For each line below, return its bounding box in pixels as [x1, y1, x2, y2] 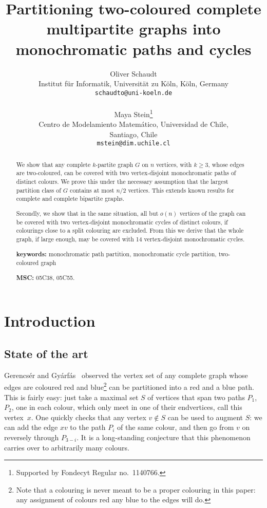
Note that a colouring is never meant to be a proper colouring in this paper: [16, 484, 256, 495]
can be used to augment [167, 411, 243, 422]
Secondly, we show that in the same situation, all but [16, 209, 159, 217]
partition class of [16, 185, 61, 194]
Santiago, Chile [109, 128, 158, 139]
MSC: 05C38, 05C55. [16, 273, 75, 282]
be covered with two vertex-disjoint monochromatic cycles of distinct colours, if [16, 217, 228, 226]
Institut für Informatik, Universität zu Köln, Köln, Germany [39, 78, 228, 89]
